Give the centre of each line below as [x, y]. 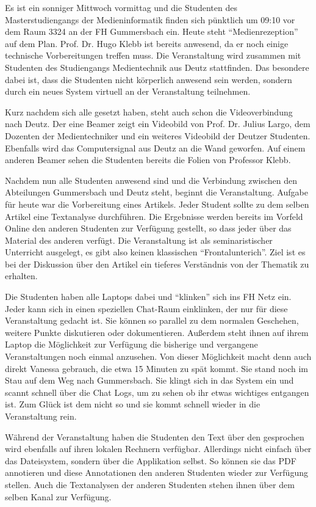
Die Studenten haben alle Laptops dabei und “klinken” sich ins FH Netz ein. [148, 297]
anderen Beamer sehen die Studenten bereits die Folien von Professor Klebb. [148, 160]
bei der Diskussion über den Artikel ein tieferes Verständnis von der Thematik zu [157, 264]
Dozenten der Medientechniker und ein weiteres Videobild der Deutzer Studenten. [158, 135]
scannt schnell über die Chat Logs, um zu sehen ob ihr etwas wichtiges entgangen [157, 392]
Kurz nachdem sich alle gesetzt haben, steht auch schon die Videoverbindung [149, 111]
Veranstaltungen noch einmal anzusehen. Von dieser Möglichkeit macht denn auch [158, 356]
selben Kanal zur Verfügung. [58, 496]
